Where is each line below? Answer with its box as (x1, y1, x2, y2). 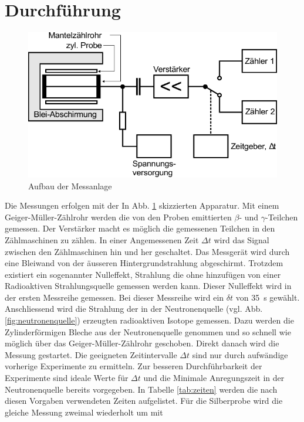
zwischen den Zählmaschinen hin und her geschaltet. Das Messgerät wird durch (5, 245, 290, 257)
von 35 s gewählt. (235, 291, 300, 303)
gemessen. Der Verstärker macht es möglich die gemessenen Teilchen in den (5, 222, 275, 234)
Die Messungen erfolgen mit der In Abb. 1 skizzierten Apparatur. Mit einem (5, 199, 279, 212)
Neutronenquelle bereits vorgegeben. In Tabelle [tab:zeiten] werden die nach (5, 383, 278, 395)
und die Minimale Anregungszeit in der (143, 372, 285, 384)
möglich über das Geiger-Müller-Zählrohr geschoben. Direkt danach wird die (5, 337, 279, 349)
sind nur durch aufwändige (192, 348, 288, 360)
